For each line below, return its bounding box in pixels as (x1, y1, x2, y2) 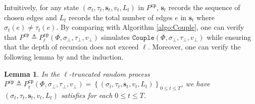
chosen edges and (4, 12, 57, 22)
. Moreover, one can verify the (147, 41, 241, 52)
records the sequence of (168, 2, 240, 12)
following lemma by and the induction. (4, 51, 124, 62)
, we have (181, 78, 210, 89)
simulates (101, 31, 130, 42)
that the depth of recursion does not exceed (4, 41, 139, 52)
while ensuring (207, 31, 251, 42)
